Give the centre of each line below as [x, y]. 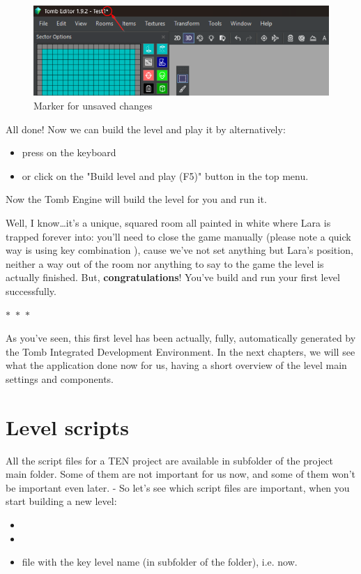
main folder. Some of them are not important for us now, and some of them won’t [180, 474]
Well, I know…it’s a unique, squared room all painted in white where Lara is [168, 222]
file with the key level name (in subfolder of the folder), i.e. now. [160, 562]
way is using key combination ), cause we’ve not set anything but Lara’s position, [179, 250]
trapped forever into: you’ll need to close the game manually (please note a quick [178, 236]
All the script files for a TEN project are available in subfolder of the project [170, 460]
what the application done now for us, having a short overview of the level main [176, 365]
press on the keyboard [69, 152]
